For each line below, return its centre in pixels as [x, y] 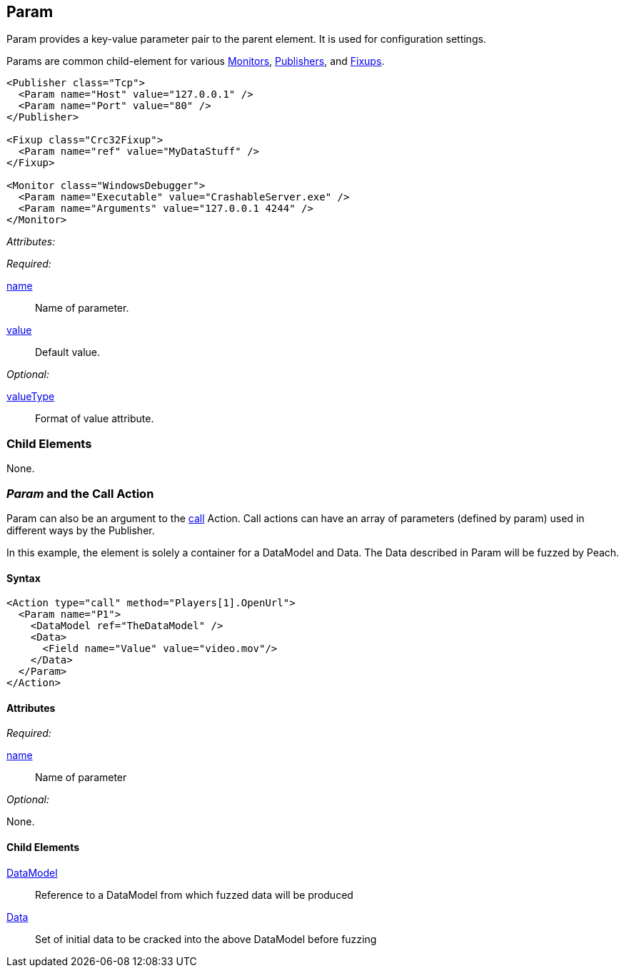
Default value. [68, 352]
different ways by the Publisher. [81, 530]
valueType [31, 397]
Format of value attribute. [95, 419]
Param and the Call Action [80, 493]
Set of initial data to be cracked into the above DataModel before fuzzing [206, 939]
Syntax [24, 578]
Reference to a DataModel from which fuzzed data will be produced [194, 895]
